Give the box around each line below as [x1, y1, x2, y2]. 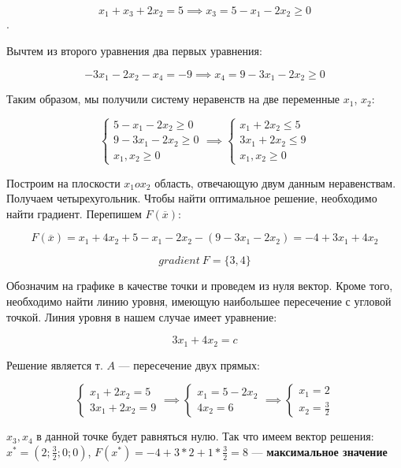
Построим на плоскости [6, 174, 121, 191]
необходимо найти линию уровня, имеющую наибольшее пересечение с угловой [6, 293, 392, 310]
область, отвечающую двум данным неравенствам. [154, 174, 396, 191]
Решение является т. [6, 356, 103, 373]
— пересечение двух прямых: [118, 356, 260, 373]
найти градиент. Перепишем [6, 205, 142, 221]
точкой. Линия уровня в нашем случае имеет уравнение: [6, 308, 277, 325]
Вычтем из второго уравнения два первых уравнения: [6, 43, 262, 59]
